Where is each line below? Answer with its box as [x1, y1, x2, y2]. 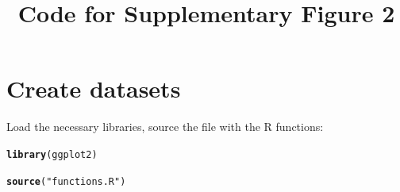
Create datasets [6, 72, 181, 105]
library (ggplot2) [6, 148, 98, 160]
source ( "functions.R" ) [6, 175, 126, 187]
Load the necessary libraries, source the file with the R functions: [6, 118, 324, 135]
